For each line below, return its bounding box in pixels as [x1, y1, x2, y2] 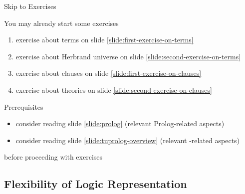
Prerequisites [4, 101, 43, 112]
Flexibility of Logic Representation [4, 176, 187, 192]
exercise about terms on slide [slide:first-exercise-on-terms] [15, 34, 194, 45]
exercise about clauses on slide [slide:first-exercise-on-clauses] [15, 68, 202, 78]
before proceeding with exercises [4, 152, 103, 162]
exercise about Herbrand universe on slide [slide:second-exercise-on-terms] [15, 51, 241, 61]
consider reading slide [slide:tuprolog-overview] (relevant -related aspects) [15, 135, 240, 145]
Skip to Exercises [4, 1, 56, 11]
